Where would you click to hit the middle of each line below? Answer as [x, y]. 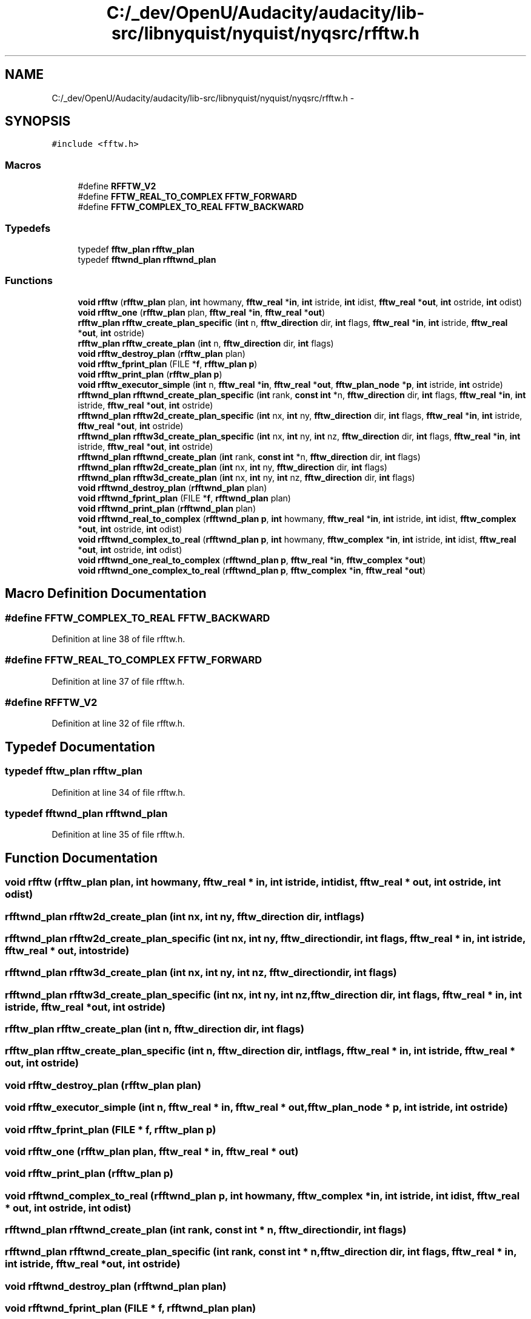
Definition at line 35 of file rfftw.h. [118, 835]
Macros [23, 165]
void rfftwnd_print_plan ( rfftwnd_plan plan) [167, 508]
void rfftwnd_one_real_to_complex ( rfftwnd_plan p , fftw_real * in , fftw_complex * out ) [252, 560]
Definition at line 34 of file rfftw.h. [119, 792]
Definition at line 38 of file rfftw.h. [119, 639]
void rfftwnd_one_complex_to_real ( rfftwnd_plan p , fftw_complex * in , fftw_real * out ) [252, 570]
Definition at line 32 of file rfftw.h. [119, 724]
